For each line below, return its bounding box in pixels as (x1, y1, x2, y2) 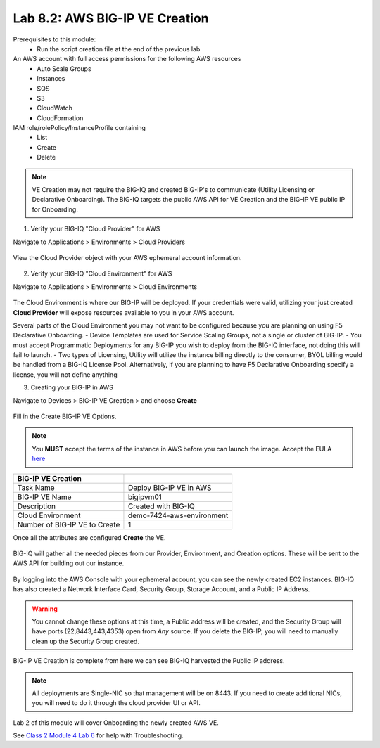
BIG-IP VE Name (17, 492, 72, 502)
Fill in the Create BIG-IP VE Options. (13, 412, 117, 421)
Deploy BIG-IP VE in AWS (127, 482, 212, 492)
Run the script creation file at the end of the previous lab (37, 44, 201, 53)
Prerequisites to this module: (13, 35, 96, 44)
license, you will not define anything (13, 370, 118, 379)
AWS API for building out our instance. (13, 559, 125, 567)
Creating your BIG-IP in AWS (30, 383, 114, 392)
